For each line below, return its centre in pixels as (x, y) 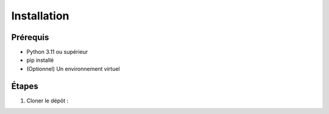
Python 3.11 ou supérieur (57, 52)
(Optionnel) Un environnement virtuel (73, 69)
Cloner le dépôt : (48, 101)
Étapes (25, 86)
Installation (40, 16)
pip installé (40, 60)
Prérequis (30, 37)
